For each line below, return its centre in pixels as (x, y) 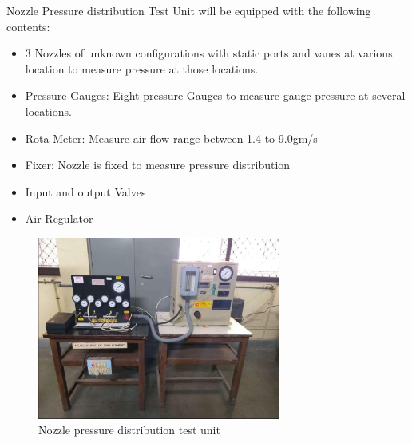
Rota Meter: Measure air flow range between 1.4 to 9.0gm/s (171, 138)
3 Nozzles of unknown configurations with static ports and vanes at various (209, 53)
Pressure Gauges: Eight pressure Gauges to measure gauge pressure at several (215, 95)
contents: (28, 26)
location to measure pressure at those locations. (142, 68)
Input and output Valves (85, 191)
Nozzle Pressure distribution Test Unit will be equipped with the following (189, 10)
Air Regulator (59, 218)
